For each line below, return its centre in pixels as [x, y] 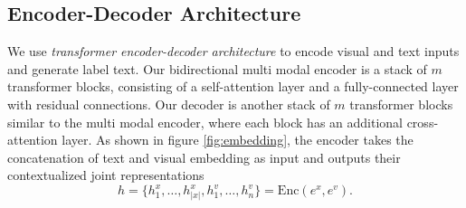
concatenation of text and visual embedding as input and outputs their [204, 157]
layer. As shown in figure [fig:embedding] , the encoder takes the [238, 140]
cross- [423, 122]
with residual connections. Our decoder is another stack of [169, 104]
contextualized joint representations [106, 175]
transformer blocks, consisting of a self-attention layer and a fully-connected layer [233, 86]
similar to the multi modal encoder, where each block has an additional [205, 122]
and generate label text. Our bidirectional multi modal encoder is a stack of [217, 68]
